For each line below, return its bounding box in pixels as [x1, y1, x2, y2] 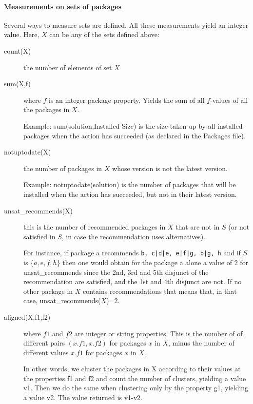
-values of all [210, 95, 248, 105]
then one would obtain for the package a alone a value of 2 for [62, 257, 249, 267]
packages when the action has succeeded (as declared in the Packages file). [23, 130, 246, 140]
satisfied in [23, 231, 56, 241]
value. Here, [4, 29, 39, 39]
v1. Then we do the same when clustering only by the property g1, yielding [23, 383, 249, 393]
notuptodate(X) [4, 147, 51, 157]
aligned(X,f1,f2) [4, 311, 51, 322]
